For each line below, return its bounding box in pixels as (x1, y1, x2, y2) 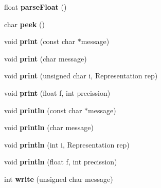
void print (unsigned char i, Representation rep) (4, 70, 158, 81)
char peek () (4, 18, 45, 29)
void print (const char (4, 36, 75, 47)
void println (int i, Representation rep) (4, 139, 130, 150)
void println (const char (4, 105, 82, 115)
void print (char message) (4, 53, 87, 64)
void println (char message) (4, 122, 94, 133)
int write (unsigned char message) (4, 173, 113, 184)
